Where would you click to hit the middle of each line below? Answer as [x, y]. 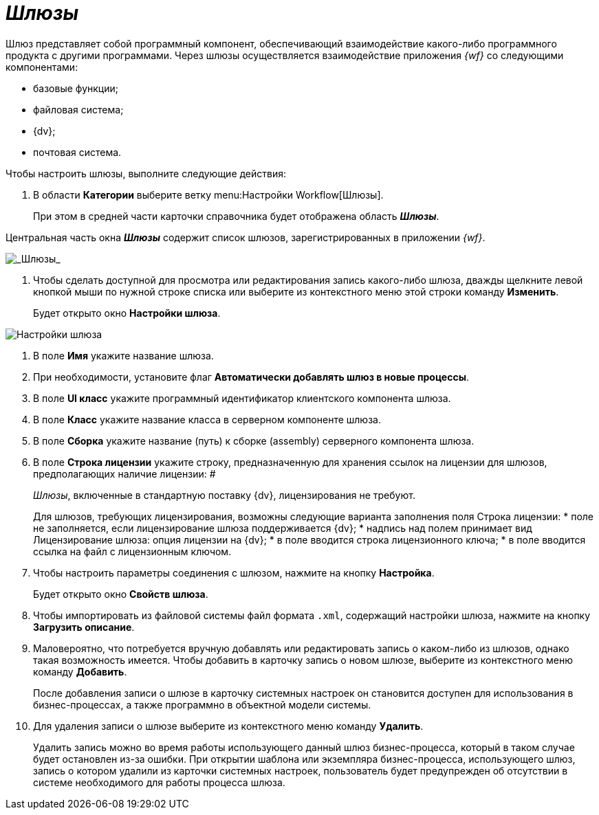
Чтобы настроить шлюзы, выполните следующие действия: [146, 173]
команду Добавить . [80, 671]
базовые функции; [76, 88]
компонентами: [42, 67]
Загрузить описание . [84, 627]
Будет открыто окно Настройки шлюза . [127, 313]
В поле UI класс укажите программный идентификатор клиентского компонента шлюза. [242, 398]
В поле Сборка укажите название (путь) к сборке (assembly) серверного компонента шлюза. [254, 440]
